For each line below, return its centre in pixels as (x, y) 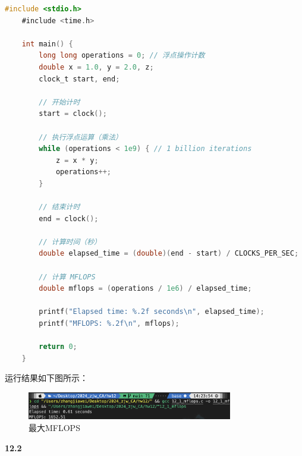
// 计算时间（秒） (70, 242)
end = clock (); (69, 218)
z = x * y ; (77, 160)
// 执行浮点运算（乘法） (81, 137)
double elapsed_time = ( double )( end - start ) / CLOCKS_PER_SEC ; (169, 254)
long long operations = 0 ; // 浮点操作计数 (122, 56)
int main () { (47, 44)
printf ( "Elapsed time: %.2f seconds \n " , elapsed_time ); (152, 312)
